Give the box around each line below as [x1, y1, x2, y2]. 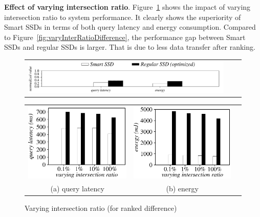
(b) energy [166, 183, 199, 194]
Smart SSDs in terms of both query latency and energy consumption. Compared [4, 22, 256, 32]
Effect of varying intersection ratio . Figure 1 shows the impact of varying [4, 2, 251, 12]
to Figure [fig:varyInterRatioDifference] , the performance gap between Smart [4, 31, 246, 42]
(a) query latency [50, 183, 104, 194]
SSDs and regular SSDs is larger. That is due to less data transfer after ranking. [4, 42, 255, 52]
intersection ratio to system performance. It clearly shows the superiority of [4, 11, 241, 22]
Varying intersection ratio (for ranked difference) [25, 203, 177, 213]
